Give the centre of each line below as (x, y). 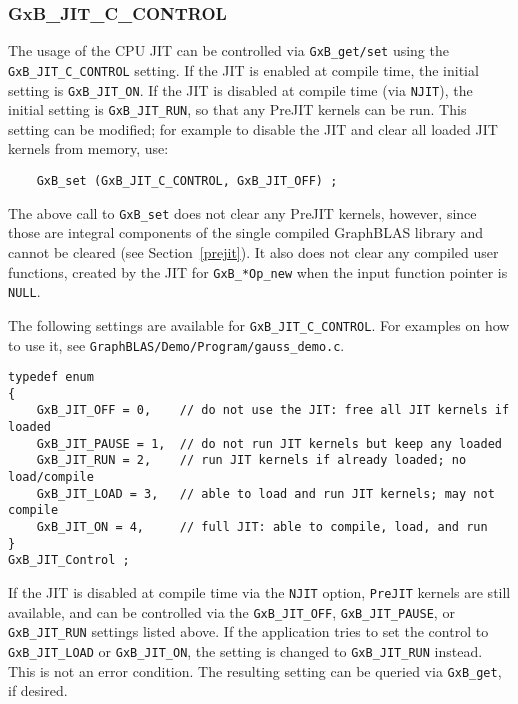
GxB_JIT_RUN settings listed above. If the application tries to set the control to (248, 631)
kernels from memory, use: (88, 148)
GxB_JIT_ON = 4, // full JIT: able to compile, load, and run (262, 527)
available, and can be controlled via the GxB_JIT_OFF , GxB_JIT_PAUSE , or (231, 611)
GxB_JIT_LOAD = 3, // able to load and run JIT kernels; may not (265, 493)
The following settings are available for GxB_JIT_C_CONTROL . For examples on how (259, 324)
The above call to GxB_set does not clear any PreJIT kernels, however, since (242, 212)
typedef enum (51, 377)
